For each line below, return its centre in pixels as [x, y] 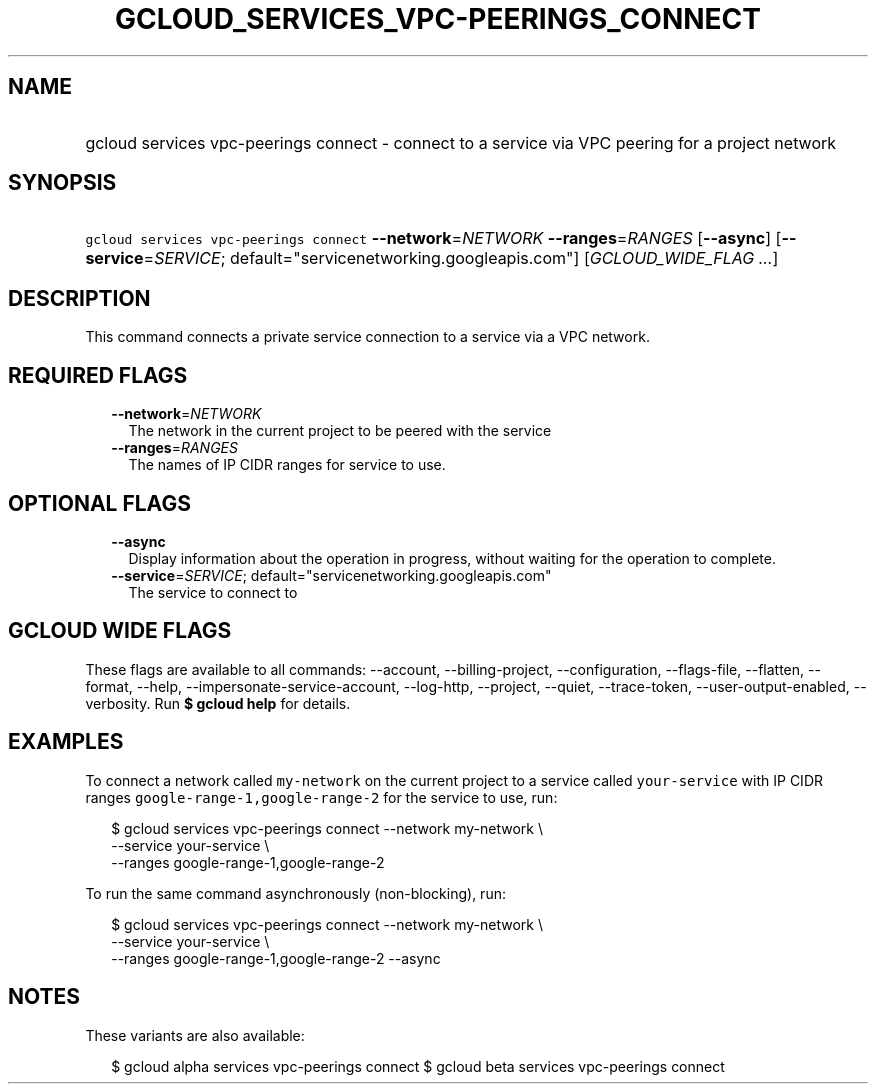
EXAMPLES [66, 742]
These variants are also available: [195, 1035]
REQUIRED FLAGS [98, 375]
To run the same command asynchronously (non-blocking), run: [295, 893]
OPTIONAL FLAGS [99, 503]
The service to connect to [213, 592]
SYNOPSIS [62, 183]
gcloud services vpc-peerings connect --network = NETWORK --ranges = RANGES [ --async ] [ [433, 238]
